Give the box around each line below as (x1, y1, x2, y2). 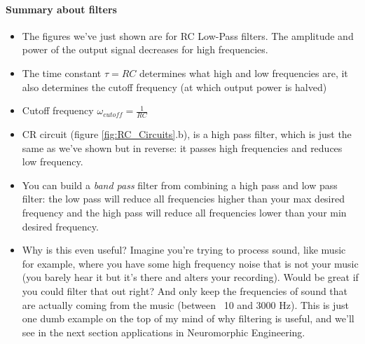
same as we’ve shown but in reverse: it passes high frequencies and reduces (22, 140, 343, 155)
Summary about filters (6, 1, 117, 16)
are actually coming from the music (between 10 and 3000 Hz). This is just (22, 297, 350, 312)
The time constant (22, 65, 102, 80)
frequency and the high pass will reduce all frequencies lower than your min (22, 205, 347, 219)
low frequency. (22, 154, 83, 169)
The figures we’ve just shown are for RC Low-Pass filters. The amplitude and (22, 28, 354, 43)
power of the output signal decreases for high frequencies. (22, 42, 268, 57)
